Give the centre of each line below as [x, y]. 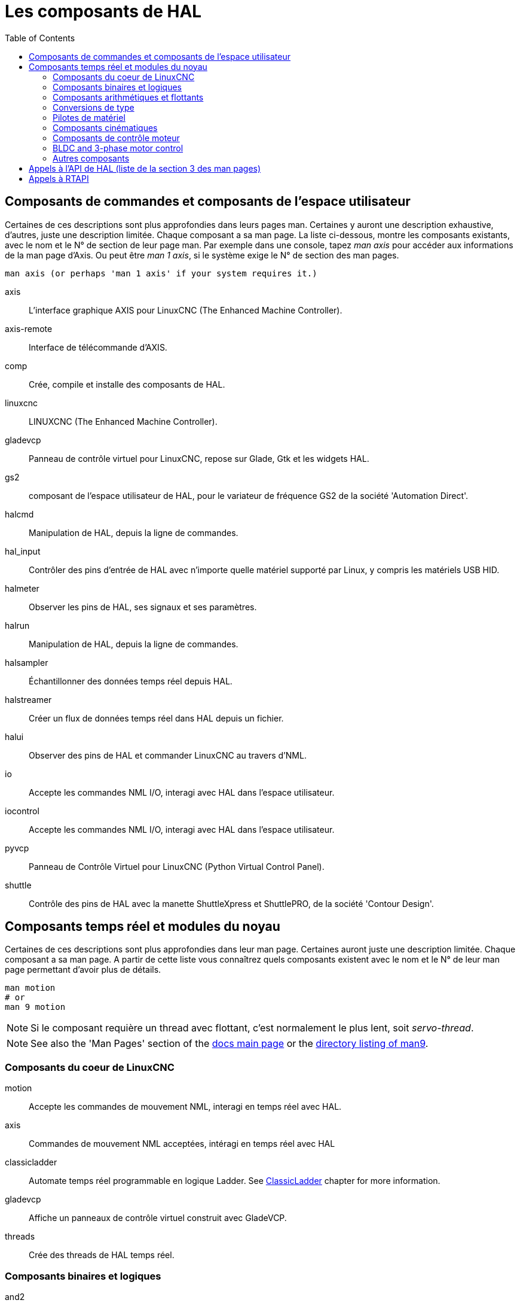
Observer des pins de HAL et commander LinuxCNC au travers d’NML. [168, 755]
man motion [30, 988]
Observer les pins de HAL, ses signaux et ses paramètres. [143, 607]
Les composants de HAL [103, 11]
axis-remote [29, 328]
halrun [17, 625]
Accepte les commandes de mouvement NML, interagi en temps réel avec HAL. [185, 1107]
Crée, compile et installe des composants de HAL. [127, 384]
